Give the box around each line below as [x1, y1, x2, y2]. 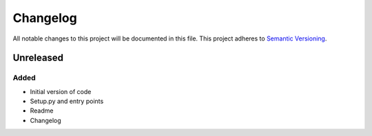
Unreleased [12, 52, 64, 64]
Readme [30, 106, 54, 115]
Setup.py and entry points [30, 97, 104, 106]
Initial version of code [30, 87, 92, 95]
